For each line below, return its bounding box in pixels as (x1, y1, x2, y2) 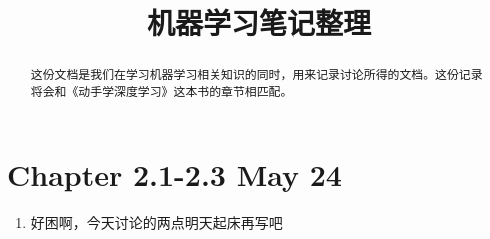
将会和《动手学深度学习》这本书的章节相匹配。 (30, 82, 293, 99)
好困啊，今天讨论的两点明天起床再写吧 (30, 212, 283, 233)
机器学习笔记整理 (146, 2, 371, 43)
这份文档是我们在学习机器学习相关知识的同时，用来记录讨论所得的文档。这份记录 (30, 66, 483, 83)
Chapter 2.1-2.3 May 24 (7, 154, 342, 195)
